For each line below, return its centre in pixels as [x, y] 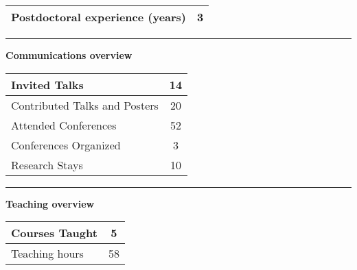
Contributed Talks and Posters [85, 105]
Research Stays [47, 164]
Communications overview [69, 55]
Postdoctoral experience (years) [99, 17]
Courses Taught [54, 233]
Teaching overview [50, 203]
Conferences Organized [66, 145]
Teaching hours [47, 254]
